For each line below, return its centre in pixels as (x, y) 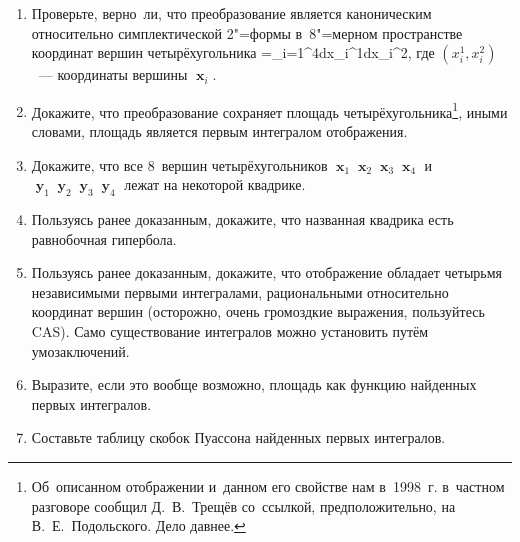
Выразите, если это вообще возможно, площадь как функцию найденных (254, 384)
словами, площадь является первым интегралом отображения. (219, 131)
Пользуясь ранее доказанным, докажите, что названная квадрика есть (242, 219)
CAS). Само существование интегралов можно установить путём (230, 330)
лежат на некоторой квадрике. (215, 184)
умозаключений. (80, 350)
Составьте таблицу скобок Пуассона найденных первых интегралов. (238, 437)
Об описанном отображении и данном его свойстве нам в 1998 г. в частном (268, 485)
